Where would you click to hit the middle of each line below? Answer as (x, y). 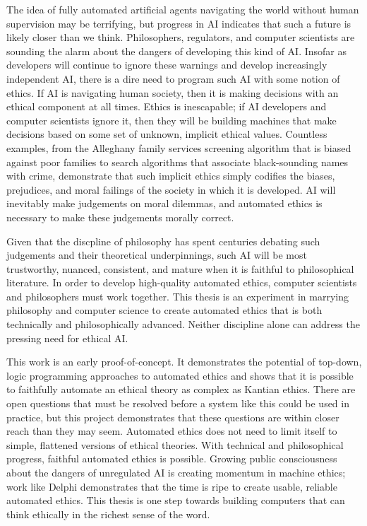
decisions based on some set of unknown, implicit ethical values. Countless (167, 134)
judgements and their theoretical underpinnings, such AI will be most (157, 255)
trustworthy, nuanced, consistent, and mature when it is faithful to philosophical (180, 268)
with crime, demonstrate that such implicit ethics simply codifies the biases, (171, 176)
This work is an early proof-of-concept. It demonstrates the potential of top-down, (184, 362)
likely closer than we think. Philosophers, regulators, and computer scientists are (181, 37)
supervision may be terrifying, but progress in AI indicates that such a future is (179, 23)
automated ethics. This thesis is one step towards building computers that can (176, 500)
